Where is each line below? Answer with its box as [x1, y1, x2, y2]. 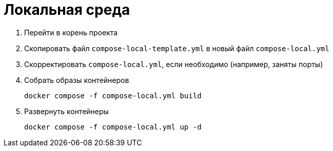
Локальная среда [4, 1, 130, 18]
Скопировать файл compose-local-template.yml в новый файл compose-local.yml [24, 44, 329, 53]
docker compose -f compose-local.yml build [24, 91, 202, 100]
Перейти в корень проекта [24, 28, 118, 37]
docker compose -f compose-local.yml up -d [24, 122, 202, 131]
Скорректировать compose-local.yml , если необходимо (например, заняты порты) [24, 59, 323, 69]
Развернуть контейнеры [24, 106, 109, 116]
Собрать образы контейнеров [24, 75, 129, 84]
